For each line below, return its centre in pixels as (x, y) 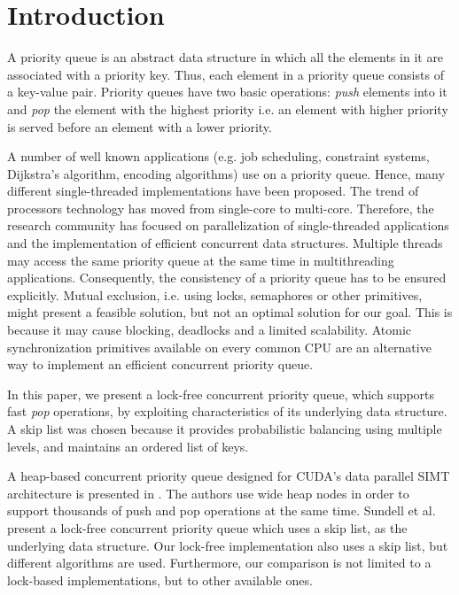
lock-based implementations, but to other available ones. (160, 580)
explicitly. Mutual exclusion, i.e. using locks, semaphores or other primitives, (215, 294)
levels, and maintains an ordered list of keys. (128, 446)
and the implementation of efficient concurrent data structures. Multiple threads (225, 243)
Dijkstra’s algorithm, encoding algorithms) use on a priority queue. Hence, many (226, 173)
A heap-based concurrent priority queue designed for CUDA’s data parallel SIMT (229, 476)
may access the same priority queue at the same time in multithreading (201, 260)
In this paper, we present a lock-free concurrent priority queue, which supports (221, 394)
